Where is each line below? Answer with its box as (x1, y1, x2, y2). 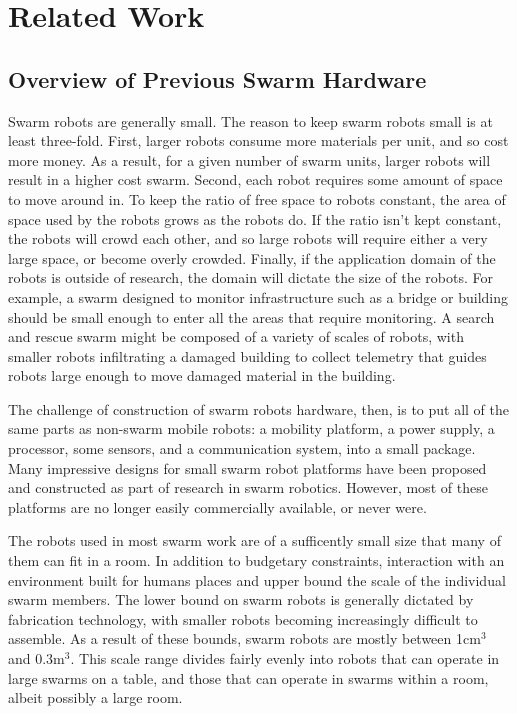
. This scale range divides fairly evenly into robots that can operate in (70, 648, 500, 669)
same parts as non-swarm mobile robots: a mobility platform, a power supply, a (8, 418, 495, 439)
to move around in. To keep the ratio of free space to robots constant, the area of (8, 188, 506, 209)
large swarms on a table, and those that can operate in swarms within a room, (8, 667, 489, 688)
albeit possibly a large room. (8, 687, 183, 708)
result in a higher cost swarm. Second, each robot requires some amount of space (8, 169, 503, 190)
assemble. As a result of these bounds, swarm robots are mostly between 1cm (8, 628, 481, 649)
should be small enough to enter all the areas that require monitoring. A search (8, 306, 495, 327)
